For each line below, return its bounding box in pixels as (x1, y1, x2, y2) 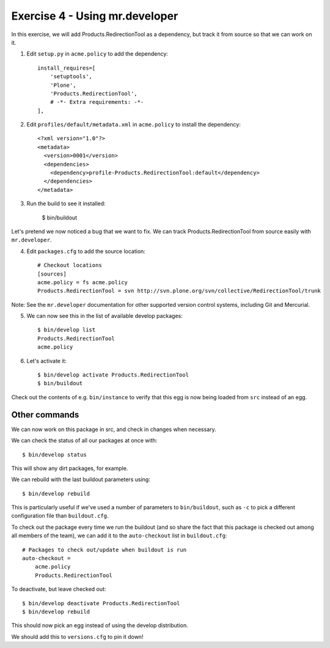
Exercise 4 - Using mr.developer (11, 9, 178, 23)
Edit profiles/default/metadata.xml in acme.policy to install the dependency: (26, 121, 241, 128)
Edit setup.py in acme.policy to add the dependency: (26, 50, 168, 57)
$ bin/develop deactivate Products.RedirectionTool (22, 600, 180, 606)
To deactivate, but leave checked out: (11, 586, 106, 593)
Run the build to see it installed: (26, 200, 106, 207)
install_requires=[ (37, 64, 96, 72)
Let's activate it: (26, 357, 67, 364)
